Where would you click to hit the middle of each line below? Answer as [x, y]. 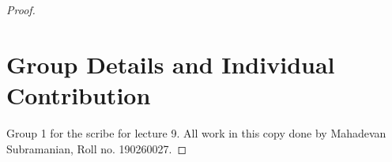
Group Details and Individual [171, 64]
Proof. [21, 9]
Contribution [79, 94]
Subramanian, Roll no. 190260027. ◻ [97, 148]
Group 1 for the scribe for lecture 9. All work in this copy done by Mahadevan [196, 132]
